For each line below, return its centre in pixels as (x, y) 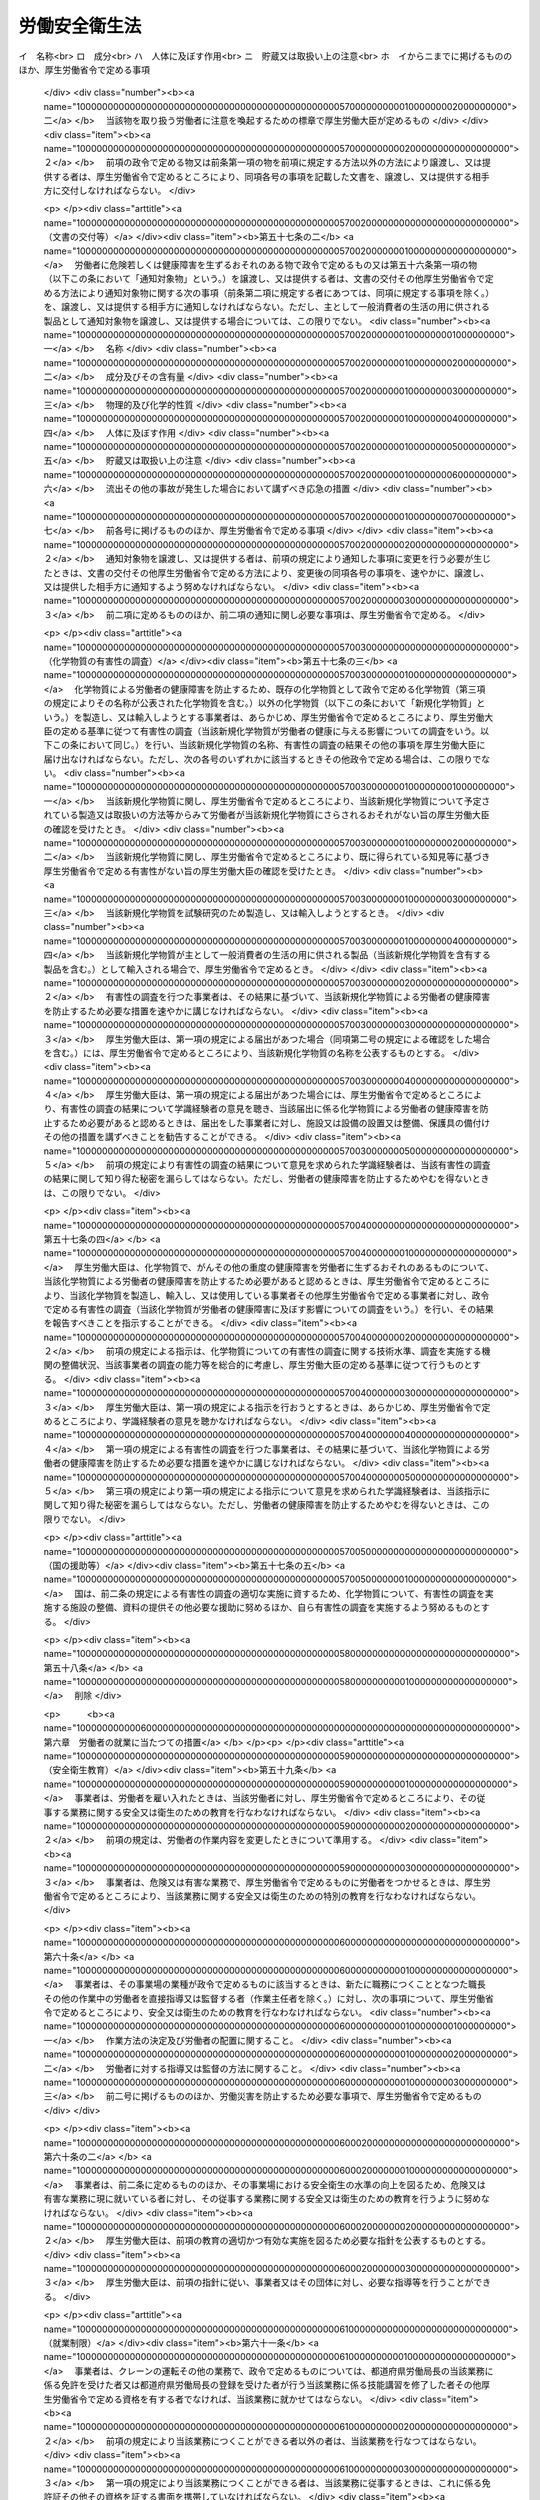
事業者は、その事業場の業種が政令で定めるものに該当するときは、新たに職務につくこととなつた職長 (280, 1984)
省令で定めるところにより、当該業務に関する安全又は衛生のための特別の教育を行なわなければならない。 (266, 1896)
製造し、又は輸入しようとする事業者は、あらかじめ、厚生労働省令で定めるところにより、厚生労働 (283, 717)
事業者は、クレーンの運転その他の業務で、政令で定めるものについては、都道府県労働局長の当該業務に (284, 2371)
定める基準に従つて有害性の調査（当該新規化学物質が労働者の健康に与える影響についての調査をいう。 (270, 731)
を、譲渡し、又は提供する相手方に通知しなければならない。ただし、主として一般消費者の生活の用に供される (266, 307)
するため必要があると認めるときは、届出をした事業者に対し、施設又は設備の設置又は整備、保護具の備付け (270, 1122)
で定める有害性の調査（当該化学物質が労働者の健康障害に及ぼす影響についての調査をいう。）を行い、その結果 (268, 1309)
